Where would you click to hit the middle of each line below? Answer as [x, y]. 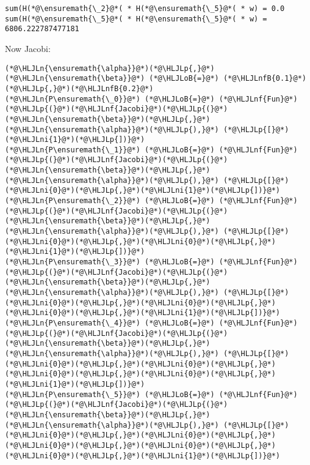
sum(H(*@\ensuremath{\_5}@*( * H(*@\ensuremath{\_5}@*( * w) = [136, 19]
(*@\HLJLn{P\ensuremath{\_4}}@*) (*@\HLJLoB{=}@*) [110, 323]
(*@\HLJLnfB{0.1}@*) [265, 79]
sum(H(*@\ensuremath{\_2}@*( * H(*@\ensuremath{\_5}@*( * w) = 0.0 [145, 9]
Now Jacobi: [28, 48]
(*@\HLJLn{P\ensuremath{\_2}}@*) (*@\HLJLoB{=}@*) [110, 201]
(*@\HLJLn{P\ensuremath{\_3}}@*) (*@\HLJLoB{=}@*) [110, 262]
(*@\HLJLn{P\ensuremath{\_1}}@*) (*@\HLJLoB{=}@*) [110, 150]
